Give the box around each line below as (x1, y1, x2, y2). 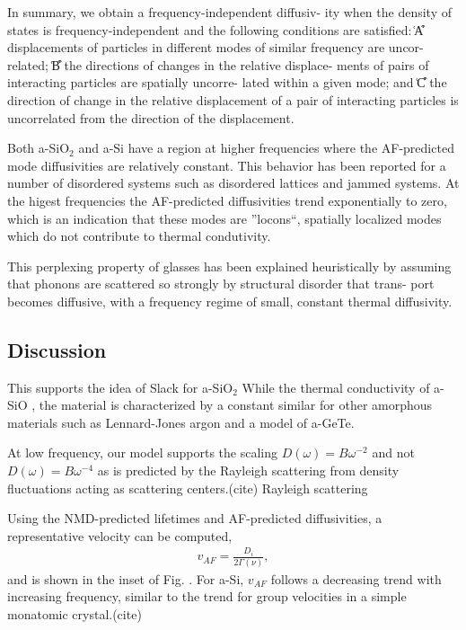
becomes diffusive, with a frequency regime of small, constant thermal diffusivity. (7, 291, 453, 310)
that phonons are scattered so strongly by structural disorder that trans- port (7, 274, 435, 293)
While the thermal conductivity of (242, 377, 430, 396)
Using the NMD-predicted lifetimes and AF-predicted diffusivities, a (7, 509, 382, 528)
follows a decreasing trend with (270, 569, 442, 588)
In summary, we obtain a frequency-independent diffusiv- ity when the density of (7, 3, 452, 21)
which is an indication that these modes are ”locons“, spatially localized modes (7, 209, 442, 227)
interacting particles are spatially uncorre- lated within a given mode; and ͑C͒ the (7, 73, 447, 92)
